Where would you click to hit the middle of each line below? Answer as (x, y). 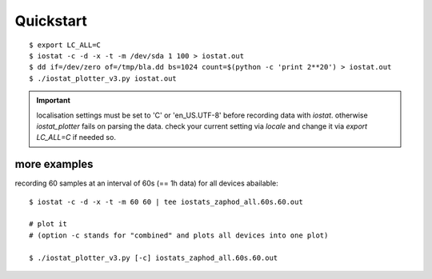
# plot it (48, 224)
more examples (54, 164)
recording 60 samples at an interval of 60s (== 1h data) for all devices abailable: (147, 183)
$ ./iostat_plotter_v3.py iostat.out (103, 78)
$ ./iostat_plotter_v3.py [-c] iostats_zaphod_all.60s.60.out (154, 257)
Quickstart (51, 21)
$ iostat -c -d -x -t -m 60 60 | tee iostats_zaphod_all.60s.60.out (166, 201)
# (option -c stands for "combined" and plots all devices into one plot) (179, 235)
